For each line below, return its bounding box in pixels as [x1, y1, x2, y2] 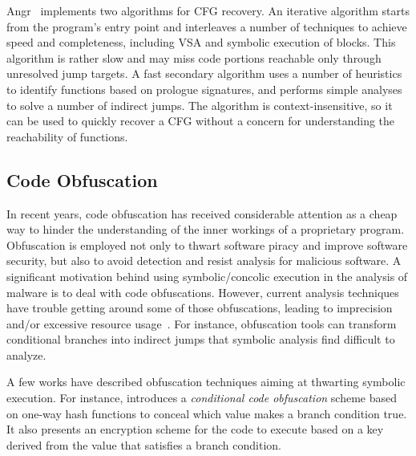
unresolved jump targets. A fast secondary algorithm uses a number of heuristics [6, 65, 402, 82]
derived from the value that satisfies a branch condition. [6, 436, 281, 453]
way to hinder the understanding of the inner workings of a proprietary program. [6, 221, 405, 238]
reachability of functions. [6, 128, 128, 145]
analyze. [6, 346, 46, 363]
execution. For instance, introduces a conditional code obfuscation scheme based [6, 389, 398, 406]
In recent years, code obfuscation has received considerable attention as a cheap [6, 205, 398, 222]
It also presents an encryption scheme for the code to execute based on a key [6, 421, 384, 438]
